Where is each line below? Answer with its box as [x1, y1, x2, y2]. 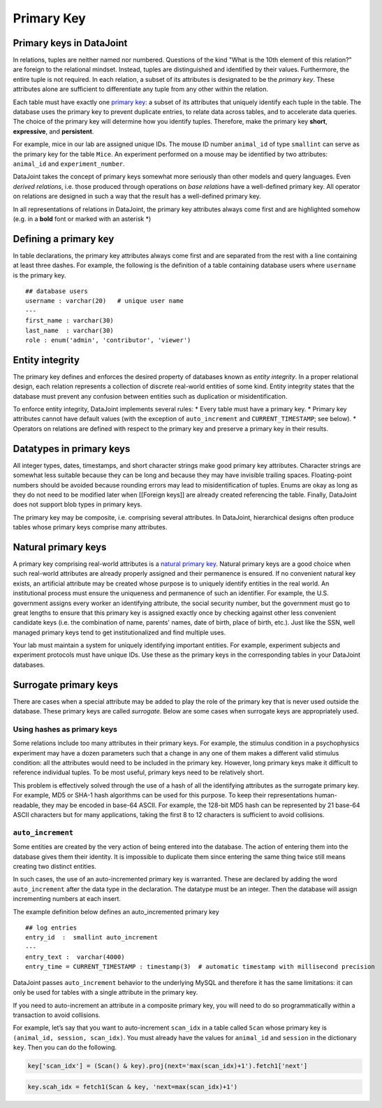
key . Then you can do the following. [13, 1043, 117, 1052]
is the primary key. [13, 271, 66, 279]
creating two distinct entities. [13, 862, 97, 870]
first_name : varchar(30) [25, 317, 115, 325]
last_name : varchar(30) [25, 326, 115, 334]
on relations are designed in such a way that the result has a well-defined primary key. [13, 192, 261, 201]
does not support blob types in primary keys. [13, 500, 142, 509]
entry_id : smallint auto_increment [25, 934, 159, 942]
